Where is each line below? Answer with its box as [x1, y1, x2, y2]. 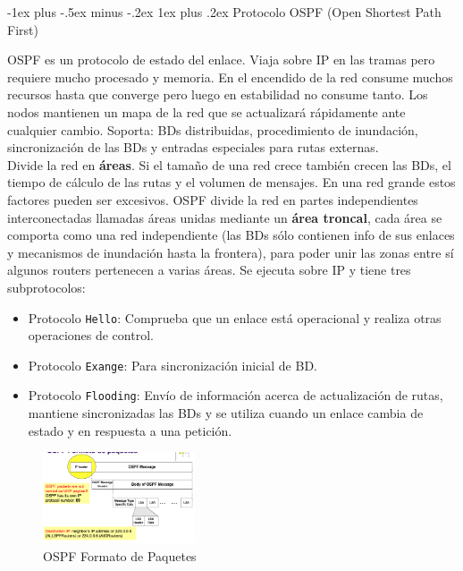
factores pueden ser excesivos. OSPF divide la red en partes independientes [7, 190, 418, 209]
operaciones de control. [28, 326, 154, 345]
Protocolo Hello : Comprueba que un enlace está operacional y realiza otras [28, 308, 442, 327]
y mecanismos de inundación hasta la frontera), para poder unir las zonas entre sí [7, 243, 454, 261]
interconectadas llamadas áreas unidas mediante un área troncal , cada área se [7, 208, 442, 226]
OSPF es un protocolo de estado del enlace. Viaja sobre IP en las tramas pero [7, 50, 435, 69]
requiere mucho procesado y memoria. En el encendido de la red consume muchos [7, 67, 453, 86]
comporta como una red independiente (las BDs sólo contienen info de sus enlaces [7, 226, 455, 244]
